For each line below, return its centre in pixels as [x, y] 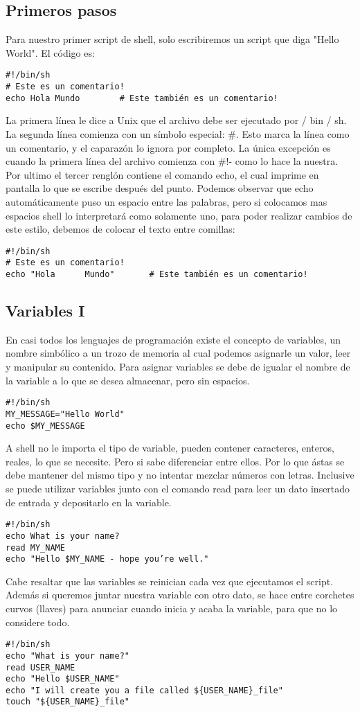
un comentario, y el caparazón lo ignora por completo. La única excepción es [168, 147]
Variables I [45, 311]
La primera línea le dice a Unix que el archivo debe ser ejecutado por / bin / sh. [176, 120]
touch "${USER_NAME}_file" [67, 702]
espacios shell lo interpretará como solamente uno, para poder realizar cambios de [179, 215]
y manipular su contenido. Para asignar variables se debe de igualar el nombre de [178, 367]
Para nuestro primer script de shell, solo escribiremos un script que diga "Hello [172, 39]
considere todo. [38, 622]
